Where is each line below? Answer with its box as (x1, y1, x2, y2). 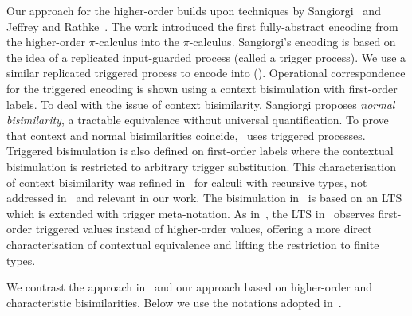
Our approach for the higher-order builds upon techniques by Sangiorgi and (6, 2, 381, 18)
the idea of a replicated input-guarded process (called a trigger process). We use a (6, 49, 406, 65)
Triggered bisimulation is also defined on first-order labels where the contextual (6, 142, 394, 159)
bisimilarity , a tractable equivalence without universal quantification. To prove (6, 111, 389, 128)
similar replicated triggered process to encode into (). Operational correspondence (6, 64, 406, 81)
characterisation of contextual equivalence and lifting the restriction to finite (6, 236, 379, 252)
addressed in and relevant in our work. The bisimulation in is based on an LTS (6, 189, 402, 206)
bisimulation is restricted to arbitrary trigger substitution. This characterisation (6, 158, 396, 174)
